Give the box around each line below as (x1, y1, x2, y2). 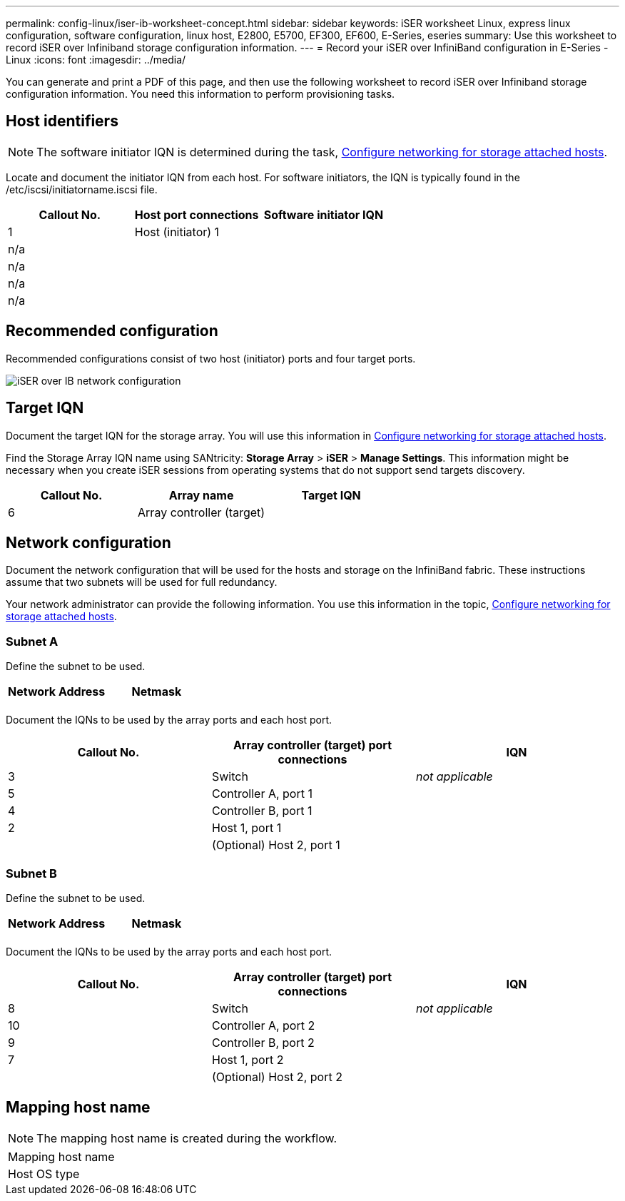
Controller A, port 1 (211, 786, 312, 801)
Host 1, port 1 (211, 821, 282, 836)
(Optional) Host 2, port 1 (211, 838, 340, 853)
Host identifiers (6, 112, 118, 131)
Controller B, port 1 (211, 804, 312, 819)
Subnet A (6, 634, 59, 649)
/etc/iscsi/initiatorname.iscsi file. (6, 183, 158, 196)
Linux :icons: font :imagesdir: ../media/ (6, 54, 186, 66)
